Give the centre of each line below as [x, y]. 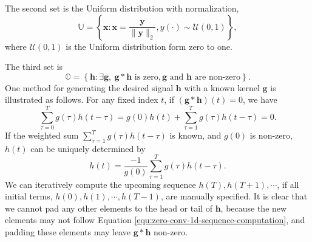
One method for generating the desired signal [89, 87]
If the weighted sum [42, 135]
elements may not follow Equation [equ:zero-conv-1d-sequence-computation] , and [155, 220]
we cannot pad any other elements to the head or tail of [109, 208]
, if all [288, 184]
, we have [260, 99]
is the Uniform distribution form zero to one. [149, 46]
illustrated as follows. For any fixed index [82, 99]
